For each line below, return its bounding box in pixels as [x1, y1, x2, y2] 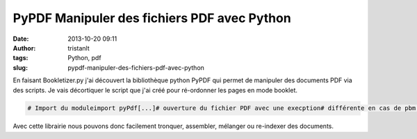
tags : [13, 54, 28, 62]
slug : [13, 63, 28, 72]
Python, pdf [67, 54, 101, 62]
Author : [13, 44, 36, 52]
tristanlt [67, 44, 90, 52]
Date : [13, 35, 29, 43]
